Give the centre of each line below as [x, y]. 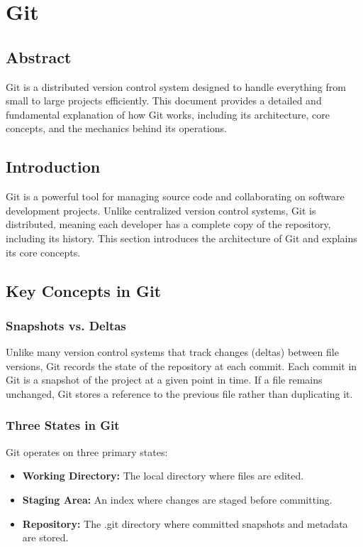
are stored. [45, 537]
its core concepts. [43, 252]
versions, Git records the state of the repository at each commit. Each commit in [181, 365]
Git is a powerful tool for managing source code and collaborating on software [175, 196]
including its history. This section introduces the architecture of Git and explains [181, 238]
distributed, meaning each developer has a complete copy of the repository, [168, 224]
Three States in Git [63, 425]
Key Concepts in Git [84, 290]
